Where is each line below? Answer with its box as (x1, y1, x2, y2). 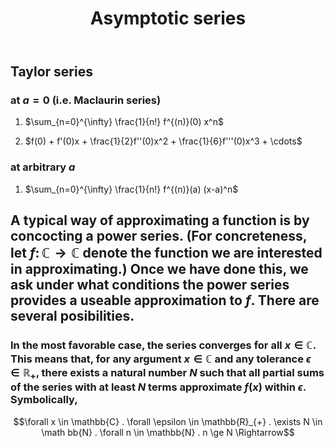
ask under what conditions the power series (10, 277, 290, 294)
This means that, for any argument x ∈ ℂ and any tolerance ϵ (10, 352, 312, 366)
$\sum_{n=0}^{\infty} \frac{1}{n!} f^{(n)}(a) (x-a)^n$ (24, 183, 239, 195)
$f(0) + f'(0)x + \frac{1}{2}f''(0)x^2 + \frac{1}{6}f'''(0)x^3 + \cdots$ (24, 135, 303, 147)
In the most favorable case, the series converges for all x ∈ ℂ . (10, 338, 317, 352)
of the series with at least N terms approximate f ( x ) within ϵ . (10, 380, 307, 394)
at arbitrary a (10, 160, 76, 174)
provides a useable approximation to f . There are (10, 292, 320, 309)
